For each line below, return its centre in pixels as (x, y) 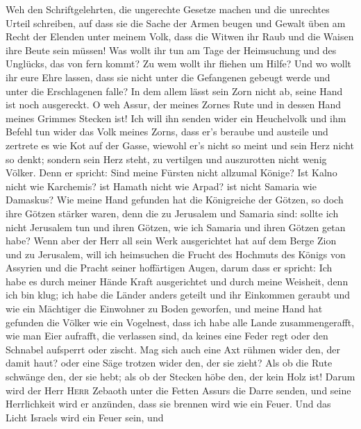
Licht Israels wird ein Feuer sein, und (85, 417)
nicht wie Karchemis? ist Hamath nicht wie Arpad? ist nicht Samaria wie (161, 186)
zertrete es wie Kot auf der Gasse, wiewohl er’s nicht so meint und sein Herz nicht (180, 145)
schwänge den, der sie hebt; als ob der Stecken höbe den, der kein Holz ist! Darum (180, 377)
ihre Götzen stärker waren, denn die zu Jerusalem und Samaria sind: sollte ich (172, 213)
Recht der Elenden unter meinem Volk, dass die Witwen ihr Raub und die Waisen (180, 36)
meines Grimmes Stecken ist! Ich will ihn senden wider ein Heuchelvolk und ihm (176, 118)
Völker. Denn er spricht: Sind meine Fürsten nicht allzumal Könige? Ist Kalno (171, 173)
